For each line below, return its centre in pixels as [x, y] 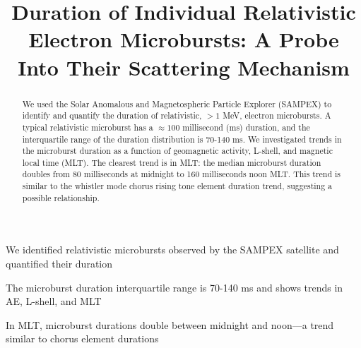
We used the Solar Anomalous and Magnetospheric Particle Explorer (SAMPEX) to [177, 103]
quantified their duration [59, 264]
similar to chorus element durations [82, 338]
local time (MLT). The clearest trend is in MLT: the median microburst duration [172, 162]
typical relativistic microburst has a [88, 127]
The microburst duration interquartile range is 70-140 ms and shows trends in [174, 287]
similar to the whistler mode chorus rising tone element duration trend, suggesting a [177, 186]
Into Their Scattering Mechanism [184, 67]
